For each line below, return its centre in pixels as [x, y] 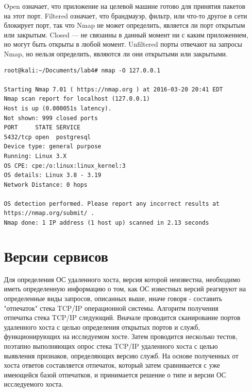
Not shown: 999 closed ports [51, 118]
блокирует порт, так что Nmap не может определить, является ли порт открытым [125, 25]
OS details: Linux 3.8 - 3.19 [53, 175]
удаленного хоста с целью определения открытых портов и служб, [102, 327]
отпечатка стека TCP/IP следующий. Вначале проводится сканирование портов [122, 317]
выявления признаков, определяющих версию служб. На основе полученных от [121, 355]
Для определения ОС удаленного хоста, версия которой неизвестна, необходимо [122, 279]
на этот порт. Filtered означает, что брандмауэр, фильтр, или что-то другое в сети [126, 15]
